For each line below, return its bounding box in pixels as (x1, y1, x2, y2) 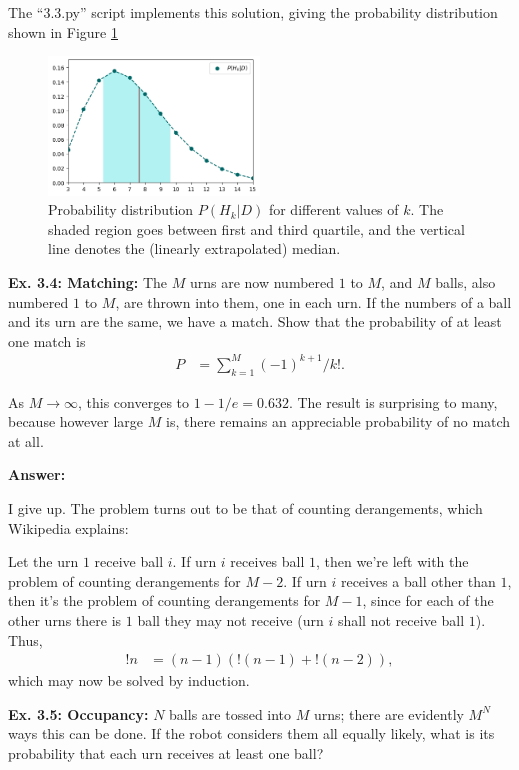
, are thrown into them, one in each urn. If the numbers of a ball (115, 291, 512, 312)
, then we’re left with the (316, 551, 469, 572)
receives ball (230, 551, 305, 572)
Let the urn (8, 551, 79, 572)
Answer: (8, 464, 66, 485)
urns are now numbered (189, 271, 335, 292)
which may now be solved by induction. (8, 670, 250, 691)
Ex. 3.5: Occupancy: (8, 703, 149, 724)
